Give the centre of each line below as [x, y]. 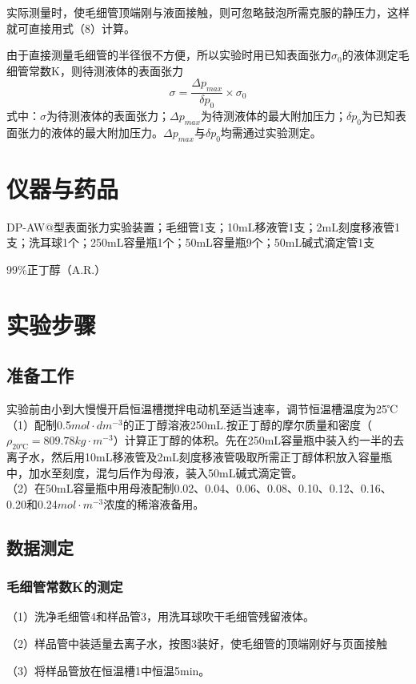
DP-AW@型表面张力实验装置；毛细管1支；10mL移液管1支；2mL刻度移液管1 [203, 226]
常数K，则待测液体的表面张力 [106, 70]
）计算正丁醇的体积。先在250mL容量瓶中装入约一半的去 [259, 440]
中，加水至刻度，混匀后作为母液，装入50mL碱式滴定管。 [155, 472]
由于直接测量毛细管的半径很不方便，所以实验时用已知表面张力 [169, 55]
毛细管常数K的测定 [65, 587]
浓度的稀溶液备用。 [154, 503]
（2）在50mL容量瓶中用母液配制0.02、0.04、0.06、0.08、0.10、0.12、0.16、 [199, 488]
